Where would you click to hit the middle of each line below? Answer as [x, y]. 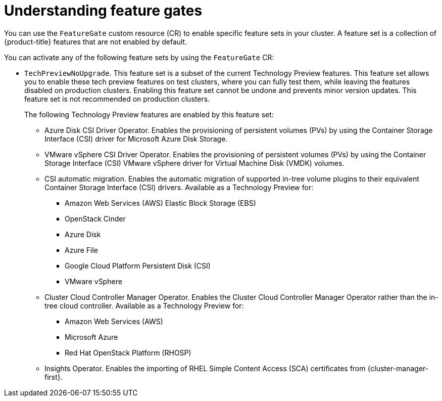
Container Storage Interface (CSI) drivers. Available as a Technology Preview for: [179, 187]
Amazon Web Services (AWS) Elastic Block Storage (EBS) [160, 203]
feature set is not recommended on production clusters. [117, 99]
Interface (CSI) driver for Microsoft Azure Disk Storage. [136, 139]
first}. [54, 377]
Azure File [82, 250]
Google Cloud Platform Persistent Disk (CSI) [138, 265]
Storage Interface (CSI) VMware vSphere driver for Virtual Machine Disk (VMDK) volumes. [194, 163]
